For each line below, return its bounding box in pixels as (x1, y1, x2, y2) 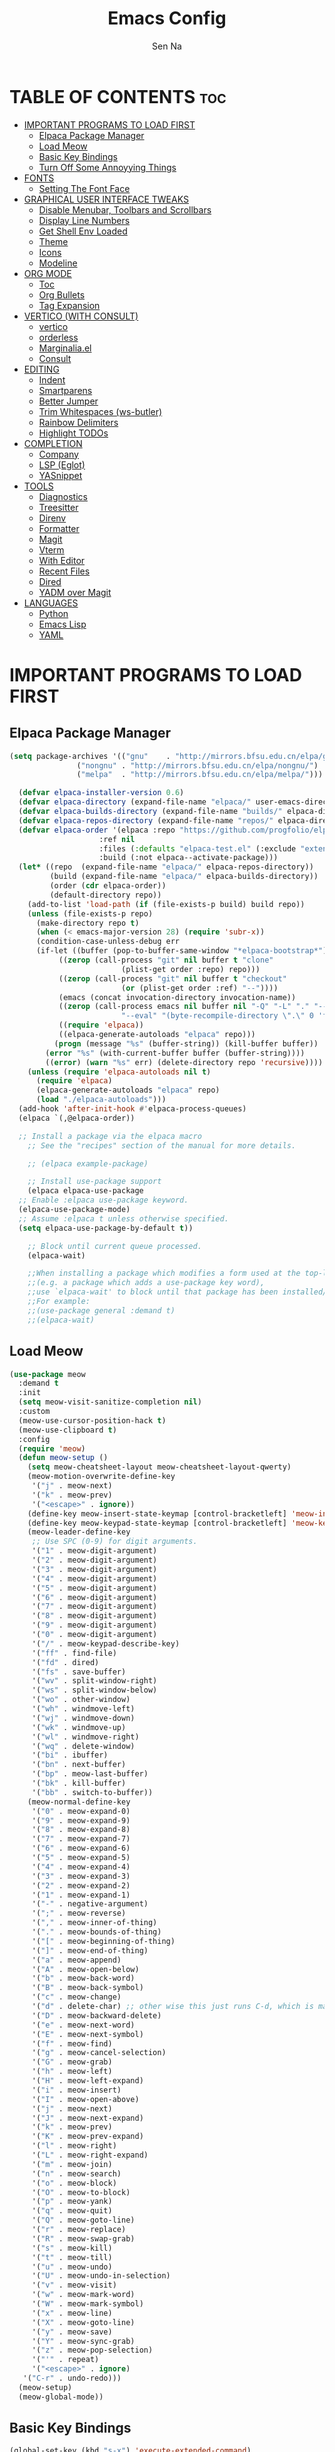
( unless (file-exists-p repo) (27, 908, 154, 919)
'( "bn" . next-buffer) (31, 1760, 127, 1770)
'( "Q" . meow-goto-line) (31, 2215, 136, 2226)
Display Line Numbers (38, 214, 131, 226)
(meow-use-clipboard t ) (18, 1425, 117, 1435)
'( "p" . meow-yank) (31, 2197, 113, 2207)
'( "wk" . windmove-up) (31, 1722, 127, 1732)
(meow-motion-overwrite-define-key (27, 1472, 176, 1482)
